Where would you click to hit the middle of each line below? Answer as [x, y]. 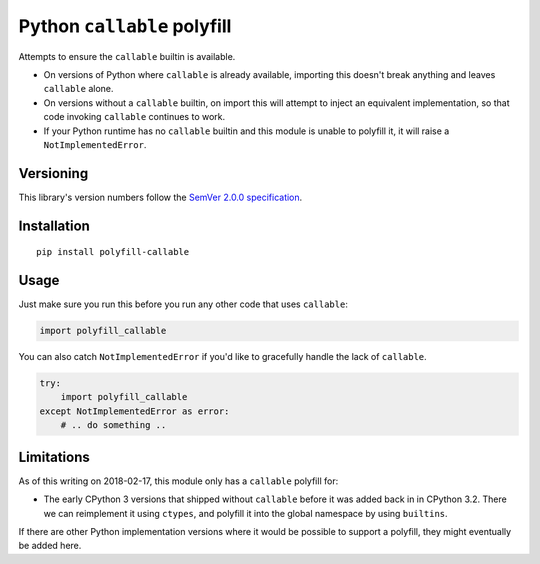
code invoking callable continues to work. [134, 117]
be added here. [50, 546]
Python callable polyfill [125, 26]
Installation [54, 225]
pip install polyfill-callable [113, 252]
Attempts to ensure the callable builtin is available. [127, 56]
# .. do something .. [113, 425]
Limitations [54, 456]
